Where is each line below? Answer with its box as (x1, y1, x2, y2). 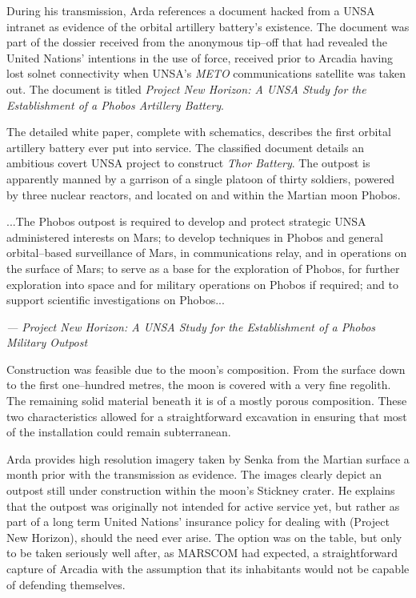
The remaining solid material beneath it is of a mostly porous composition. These (6, 392, 407, 409)
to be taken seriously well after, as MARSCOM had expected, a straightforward (6, 544, 398, 561)
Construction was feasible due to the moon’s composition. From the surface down (6, 360, 406, 377)
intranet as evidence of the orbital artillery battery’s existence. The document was (6, 18, 410, 34)
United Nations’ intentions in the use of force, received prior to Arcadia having (6, 49, 394, 66)
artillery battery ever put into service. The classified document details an (6, 138, 364, 155)
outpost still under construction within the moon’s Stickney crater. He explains (6, 482, 395, 499)
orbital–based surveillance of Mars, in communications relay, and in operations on (6, 244, 407, 261)
